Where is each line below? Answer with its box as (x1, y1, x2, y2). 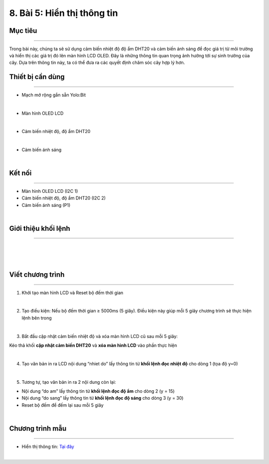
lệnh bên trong (21, 314, 52, 321)
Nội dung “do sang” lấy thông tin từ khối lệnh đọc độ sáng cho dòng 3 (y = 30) (21, 395, 184, 401)
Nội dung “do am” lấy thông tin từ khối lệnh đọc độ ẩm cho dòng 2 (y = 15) (21, 388, 175, 394)
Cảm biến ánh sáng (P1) (21, 202, 71, 208)
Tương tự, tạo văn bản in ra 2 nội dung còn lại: (21, 379, 117, 385)
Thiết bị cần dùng (9, 73, 65, 81)
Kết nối (9, 169, 32, 177)
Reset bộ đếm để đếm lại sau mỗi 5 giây (21, 402, 104, 408)
